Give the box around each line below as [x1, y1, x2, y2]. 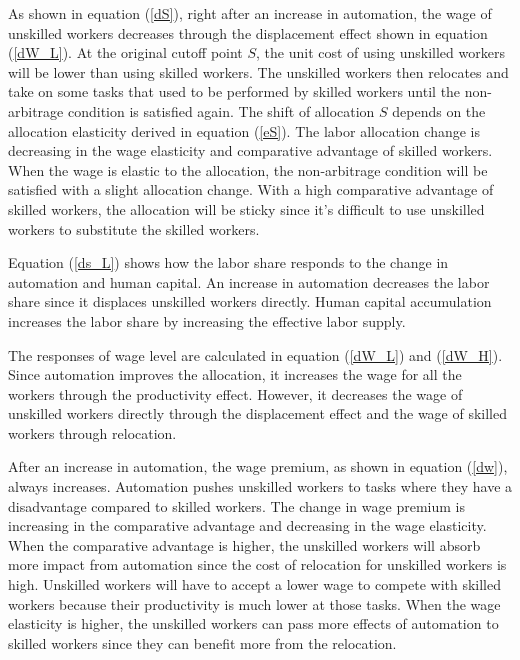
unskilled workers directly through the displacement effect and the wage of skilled [8, 403, 507, 424]
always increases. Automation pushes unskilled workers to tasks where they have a [8, 476, 513, 497]
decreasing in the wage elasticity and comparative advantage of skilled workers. [8, 140, 493, 161]
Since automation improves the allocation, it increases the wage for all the [8, 364, 462, 385]
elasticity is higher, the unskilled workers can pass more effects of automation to [8, 613, 499, 634]
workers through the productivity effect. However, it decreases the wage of [8, 383, 463, 404]
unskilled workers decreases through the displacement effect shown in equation [8, 22, 488, 43]
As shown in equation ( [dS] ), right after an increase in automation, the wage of [8, 3, 492, 23]
